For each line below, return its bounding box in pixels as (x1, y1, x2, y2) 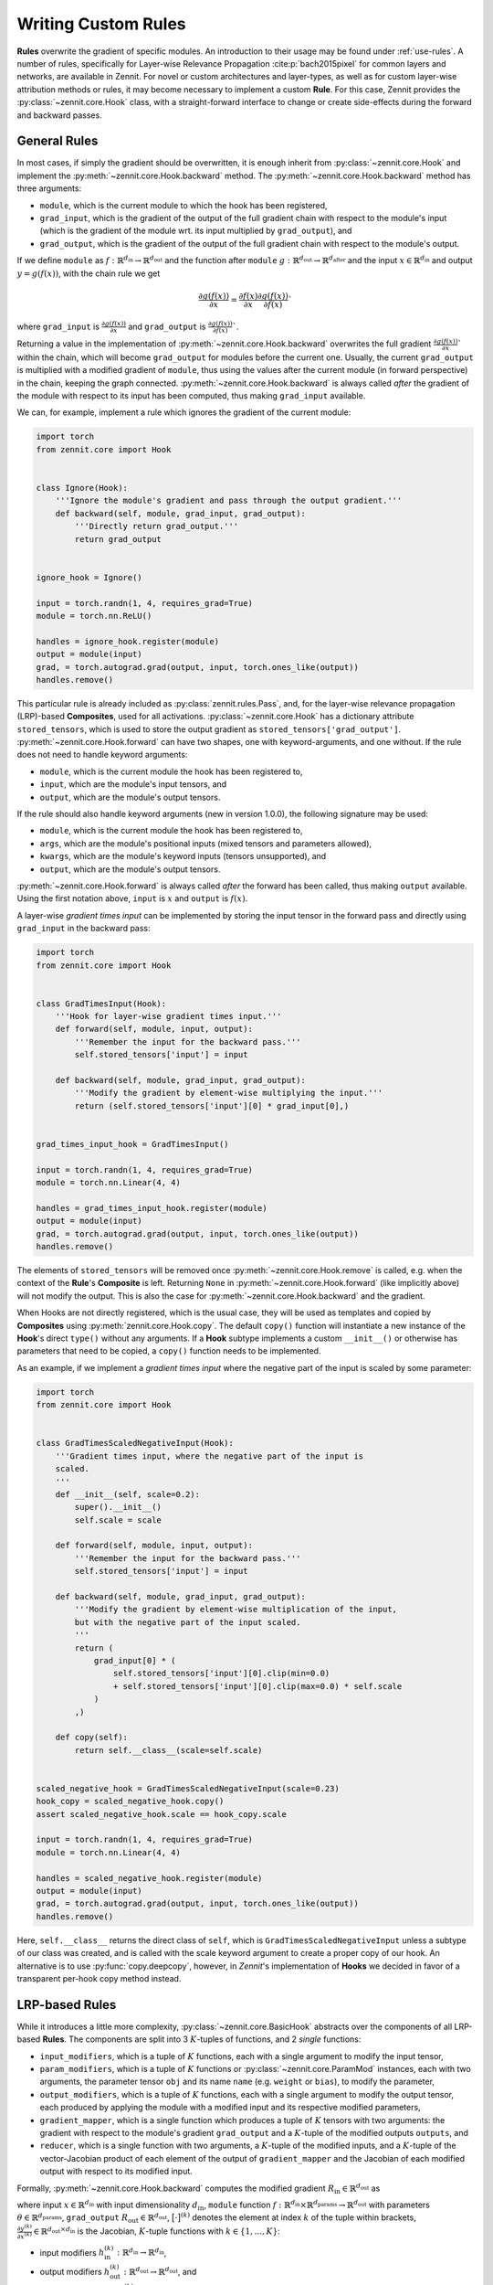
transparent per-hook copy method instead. (16, 1972, 182, 1983)
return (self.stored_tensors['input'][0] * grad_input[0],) (74, 1100, 350, 1111)
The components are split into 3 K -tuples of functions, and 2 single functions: (68, 2034, 362, 2045)
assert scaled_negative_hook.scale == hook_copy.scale (36, 1809, 287, 1819)
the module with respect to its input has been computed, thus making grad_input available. (16, 390, 366, 401)
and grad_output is (128, 321, 206, 332)
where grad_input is (16, 321, 100, 332)
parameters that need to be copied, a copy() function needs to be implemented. (16, 1345, 321, 1356)
